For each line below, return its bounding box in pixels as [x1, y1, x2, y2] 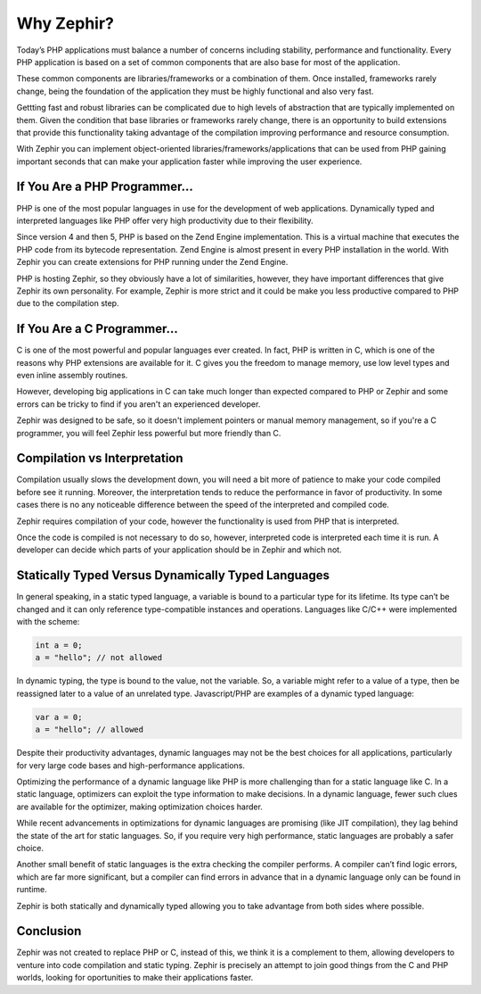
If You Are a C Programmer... [16, 321, 178, 336]
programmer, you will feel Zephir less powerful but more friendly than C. [16, 427, 281, 438]
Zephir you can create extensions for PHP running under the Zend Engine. [16, 257, 289, 268]
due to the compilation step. [16, 298, 119, 309]
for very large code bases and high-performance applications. [16, 759, 245, 771]
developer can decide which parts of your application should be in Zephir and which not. [16, 544, 342, 555]
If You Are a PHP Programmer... [16, 179, 193, 195]
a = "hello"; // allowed [35, 725, 144, 735]
